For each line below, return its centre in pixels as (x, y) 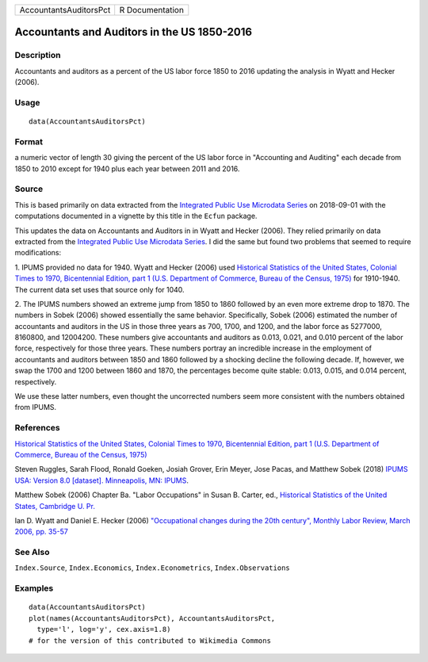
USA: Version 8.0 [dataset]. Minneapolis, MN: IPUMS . (102, 480)
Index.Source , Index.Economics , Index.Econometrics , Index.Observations (152, 568)
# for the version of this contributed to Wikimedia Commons (150, 641)
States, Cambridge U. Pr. (55, 506)
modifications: (38, 253)
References (37, 428)
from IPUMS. (36, 408)
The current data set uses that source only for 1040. (100, 289)
